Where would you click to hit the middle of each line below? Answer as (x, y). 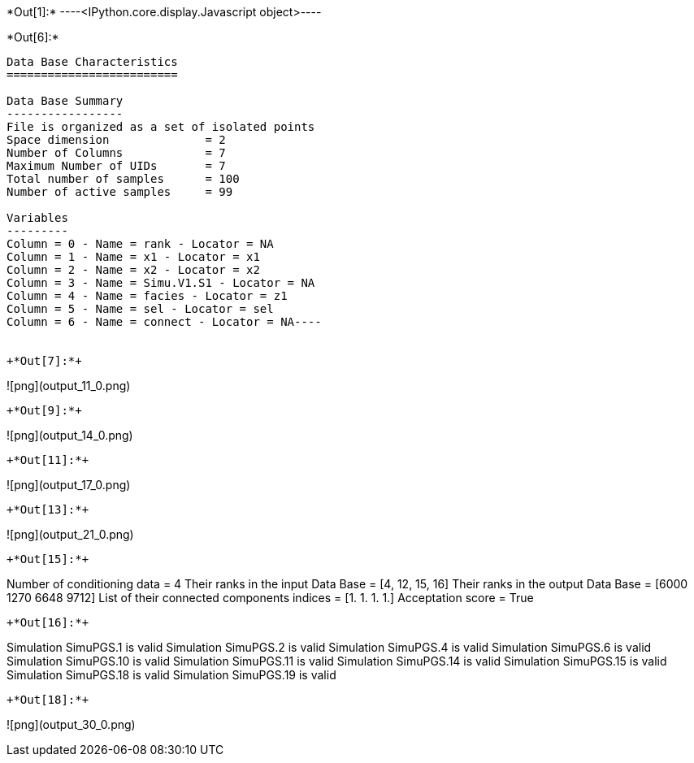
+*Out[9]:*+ (44, 410)
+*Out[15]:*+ (48, 559)
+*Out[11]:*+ (48, 460)
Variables (37, 218)
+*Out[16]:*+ (48, 622)
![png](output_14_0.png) (70, 435)
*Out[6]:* (33, 37)
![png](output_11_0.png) (69, 386)
